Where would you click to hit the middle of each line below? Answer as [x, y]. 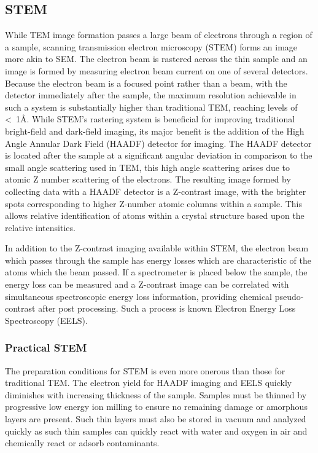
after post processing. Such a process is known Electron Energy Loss [167, 308]
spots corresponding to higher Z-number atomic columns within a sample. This [154, 203]
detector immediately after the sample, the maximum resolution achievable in [151, 95]
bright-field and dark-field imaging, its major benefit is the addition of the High [155, 131]
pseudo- [289, 296]
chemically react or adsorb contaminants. [82, 443]
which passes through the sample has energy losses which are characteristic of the [158, 260]
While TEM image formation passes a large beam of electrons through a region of [159, 35]
